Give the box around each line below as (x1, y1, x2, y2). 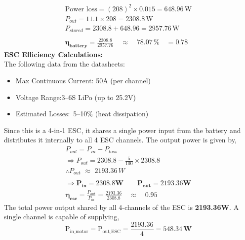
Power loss (65, 5, 97, 13)
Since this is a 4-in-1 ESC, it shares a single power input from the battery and (4, 125, 241, 135)
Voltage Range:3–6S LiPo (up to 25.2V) (15, 92, 136, 102)
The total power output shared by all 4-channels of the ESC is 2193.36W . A (4, 202, 239, 212)
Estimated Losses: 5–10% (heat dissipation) (15, 108, 149, 119)
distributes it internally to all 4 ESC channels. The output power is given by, (4, 135, 237, 145)
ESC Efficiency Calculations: (4, 49, 103, 59)
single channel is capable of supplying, (4, 211, 120, 222)
